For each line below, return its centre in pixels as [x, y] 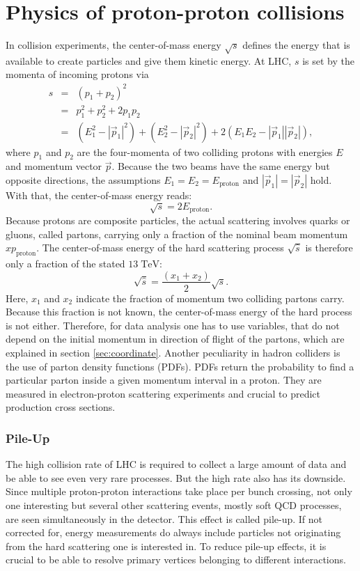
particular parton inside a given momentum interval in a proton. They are [164, 380]
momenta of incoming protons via [77, 74]
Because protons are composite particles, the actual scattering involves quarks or [178, 220]
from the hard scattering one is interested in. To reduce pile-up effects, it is [166, 546]
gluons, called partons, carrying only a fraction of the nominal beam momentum [177, 234]
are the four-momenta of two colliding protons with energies [205, 151]
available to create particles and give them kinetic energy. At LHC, [149, 60]
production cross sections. [61, 407]
